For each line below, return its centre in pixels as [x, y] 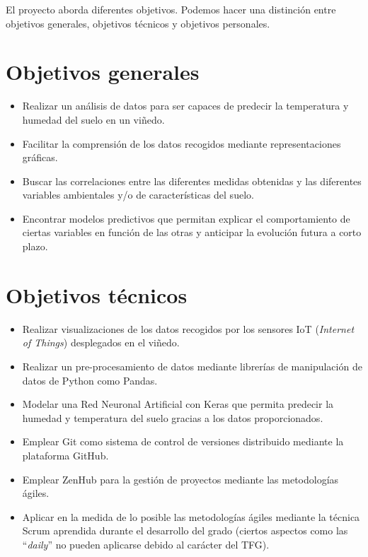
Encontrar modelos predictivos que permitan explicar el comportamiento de [186, 218]
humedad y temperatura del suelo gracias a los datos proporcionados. [173, 417]
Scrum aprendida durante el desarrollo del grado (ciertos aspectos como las [185, 530]
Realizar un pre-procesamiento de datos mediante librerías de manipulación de [192, 366]
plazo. [35, 246]
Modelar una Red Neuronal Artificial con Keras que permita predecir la [178, 404]
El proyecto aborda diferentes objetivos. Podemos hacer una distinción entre [171, 9]
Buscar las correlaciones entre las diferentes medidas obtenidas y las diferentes [192, 181]
